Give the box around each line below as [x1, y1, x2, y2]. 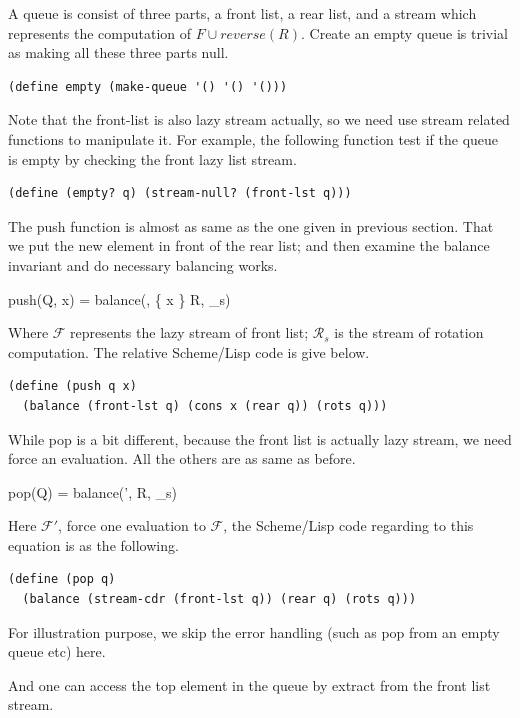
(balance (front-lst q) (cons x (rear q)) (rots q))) [22, 398, 388, 413]
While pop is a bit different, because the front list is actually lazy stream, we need [8, 428, 512, 449]
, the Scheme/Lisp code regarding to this [223, 515, 474, 536]
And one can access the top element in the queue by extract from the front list [8, 674, 491, 695]
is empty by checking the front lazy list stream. [8, 148, 297, 169]
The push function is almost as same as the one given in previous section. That [8, 215, 494, 236]
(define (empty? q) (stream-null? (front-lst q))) [8, 186, 352, 201]
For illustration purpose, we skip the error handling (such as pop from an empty [8, 621, 500, 642]
